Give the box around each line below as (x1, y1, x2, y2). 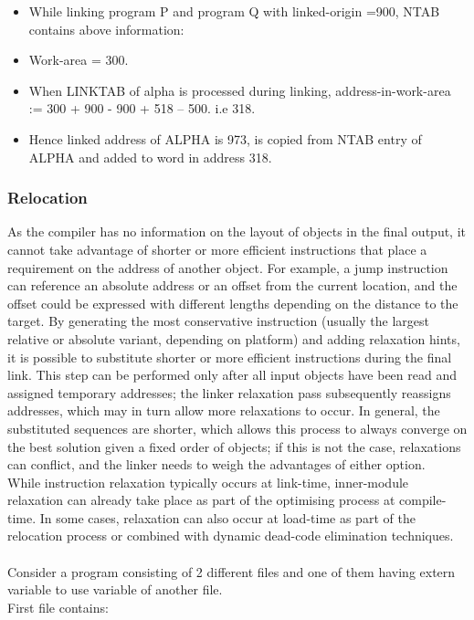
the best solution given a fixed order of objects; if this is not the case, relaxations (7, 436, 461, 456)
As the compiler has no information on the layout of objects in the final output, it (7, 222, 467, 241)
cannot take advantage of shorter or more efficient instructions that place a (7, 239, 427, 258)
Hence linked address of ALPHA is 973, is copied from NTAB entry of (28, 129, 422, 148)
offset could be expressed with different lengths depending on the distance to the (7, 293, 458, 312)
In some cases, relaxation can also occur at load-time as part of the (39, 508, 416, 527)
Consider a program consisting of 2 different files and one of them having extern (7, 562, 456, 581)
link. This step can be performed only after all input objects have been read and (7, 365, 457, 384)
